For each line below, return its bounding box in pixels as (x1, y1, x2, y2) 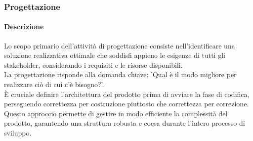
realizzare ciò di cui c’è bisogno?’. (4, 79, 104, 90)
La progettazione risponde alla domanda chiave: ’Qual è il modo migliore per (4, 69, 237, 80)
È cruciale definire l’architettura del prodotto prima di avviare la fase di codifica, (4, 89, 250, 99)
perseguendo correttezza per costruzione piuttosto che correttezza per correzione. (4, 98, 249, 109)
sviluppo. (4, 127, 32, 138)
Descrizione (4, 21, 44, 32)
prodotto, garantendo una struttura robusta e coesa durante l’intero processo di (4, 118, 245, 128)
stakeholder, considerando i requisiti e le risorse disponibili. (4, 59, 183, 70)
